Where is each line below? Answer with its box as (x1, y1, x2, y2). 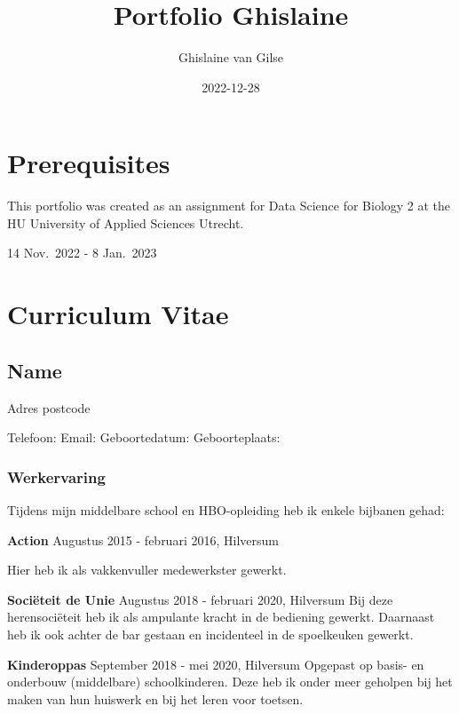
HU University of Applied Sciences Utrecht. (7, 213, 244, 232)
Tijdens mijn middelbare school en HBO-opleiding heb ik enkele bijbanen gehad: (7, 501, 445, 520)
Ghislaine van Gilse (178, 48, 284, 67)
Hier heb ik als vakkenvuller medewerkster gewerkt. (7, 560, 287, 579)
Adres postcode (7, 398, 91, 416)
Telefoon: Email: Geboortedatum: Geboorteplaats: (7, 428, 281, 447)
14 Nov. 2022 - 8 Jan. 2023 (7, 243, 157, 262)
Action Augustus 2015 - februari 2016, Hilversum (7, 530, 279, 549)
